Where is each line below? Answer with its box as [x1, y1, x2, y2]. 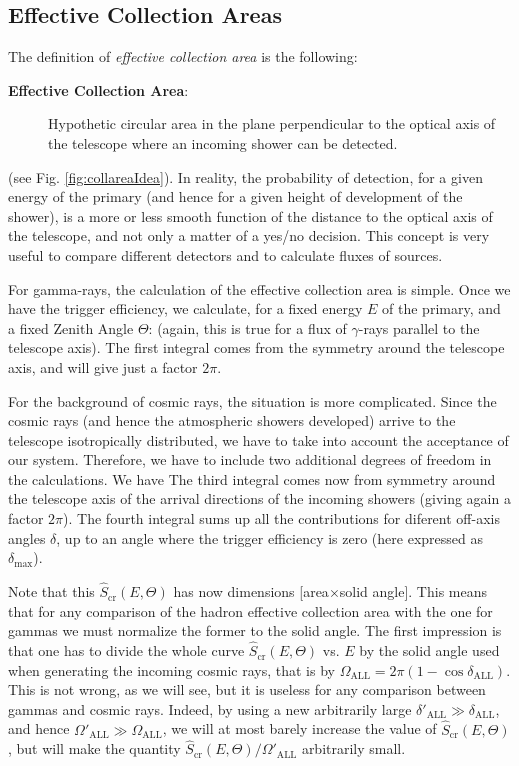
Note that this [8, 581, 95, 602]
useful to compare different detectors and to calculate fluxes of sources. [8, 244, 443, 265]
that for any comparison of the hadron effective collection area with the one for [8, 600, 493, 621]
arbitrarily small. [301, 738, 406, 759]
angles [8, 527, 46, 548]
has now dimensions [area [173, 581, 329, 602]
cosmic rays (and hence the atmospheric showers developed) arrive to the [8, 410, 456, 431]
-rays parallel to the [358, 317, 480, 338]
